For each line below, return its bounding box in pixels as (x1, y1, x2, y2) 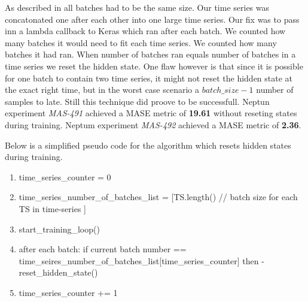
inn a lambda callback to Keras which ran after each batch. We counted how (5, 25, 286, 37)
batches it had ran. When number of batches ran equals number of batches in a (5, 48, 296, 61)
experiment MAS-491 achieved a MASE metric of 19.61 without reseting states (5, 107, 297, 119)
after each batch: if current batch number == (19, 243, 187, 255)
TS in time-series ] (19, 202, 86, 215)
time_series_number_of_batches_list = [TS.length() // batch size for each (19, 191, 298, 203)
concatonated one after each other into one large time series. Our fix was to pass (5, 13, 300, 25)
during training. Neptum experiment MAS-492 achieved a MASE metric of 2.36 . (5, 118, 301, 131)
